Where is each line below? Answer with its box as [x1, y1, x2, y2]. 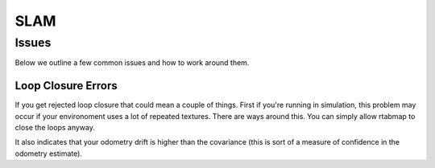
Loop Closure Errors [14, 79, 118, 92]
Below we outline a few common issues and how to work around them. [14, 58, 250, 68]
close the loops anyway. [14, 123, 96, 133]
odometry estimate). [14, 149, 82, 158]
